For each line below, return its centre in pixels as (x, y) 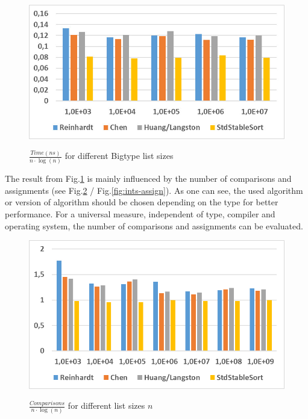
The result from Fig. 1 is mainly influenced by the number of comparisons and (148, 178)
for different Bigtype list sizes (119, 156)
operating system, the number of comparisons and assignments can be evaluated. (154, 225)
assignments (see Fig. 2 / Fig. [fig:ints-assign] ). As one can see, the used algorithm (154, 190)
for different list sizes (106, 405)
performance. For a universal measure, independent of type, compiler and (140, 213)
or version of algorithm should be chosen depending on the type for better (142, 202)
